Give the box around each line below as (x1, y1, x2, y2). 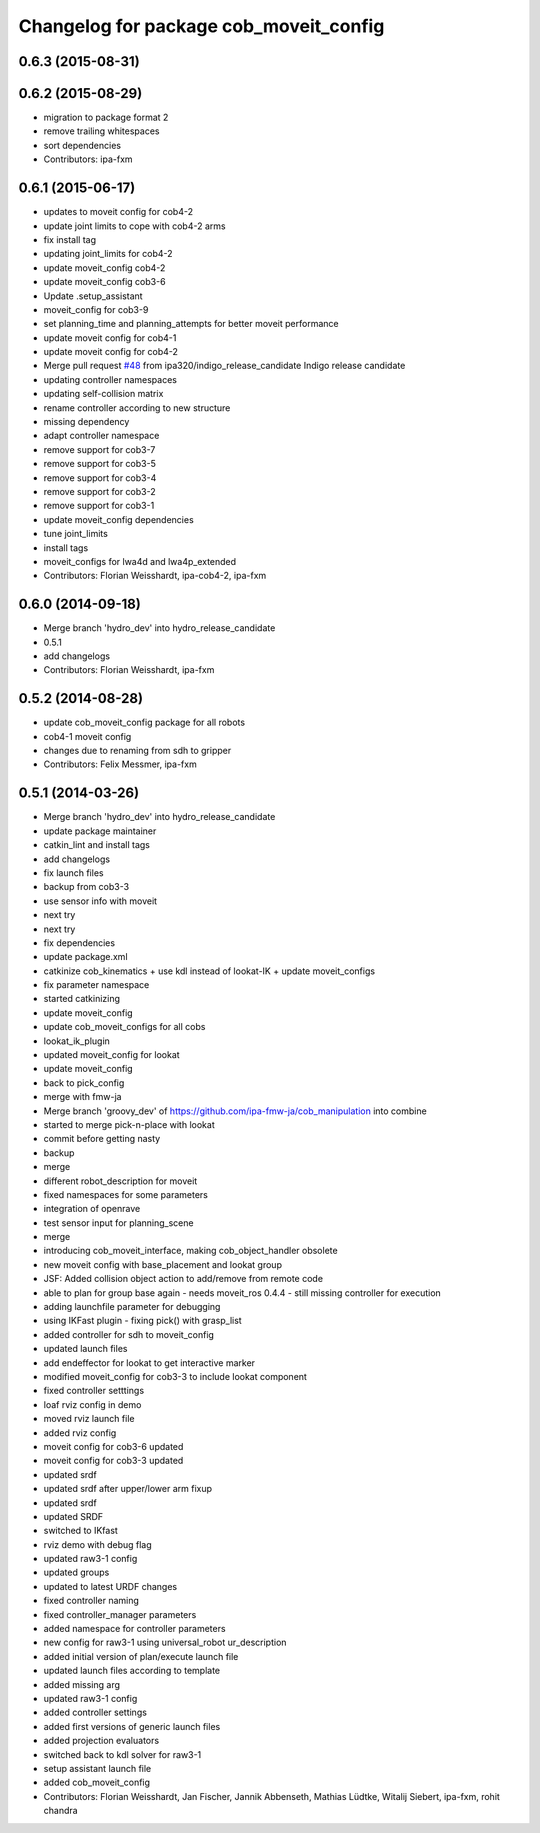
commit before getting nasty (43, 1133, 161, 1145)
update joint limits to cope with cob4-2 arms (43, 220, 226, 232)
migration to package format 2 (43, 111, 169, 124)
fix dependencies (43, 936, 115, 949)
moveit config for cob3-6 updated (43, 1440, 184, 1452)
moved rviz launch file (43, 1413, 135, 1425)
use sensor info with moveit (43, 895, 158, 907)
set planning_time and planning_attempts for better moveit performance (43, 318, 339, 330)
